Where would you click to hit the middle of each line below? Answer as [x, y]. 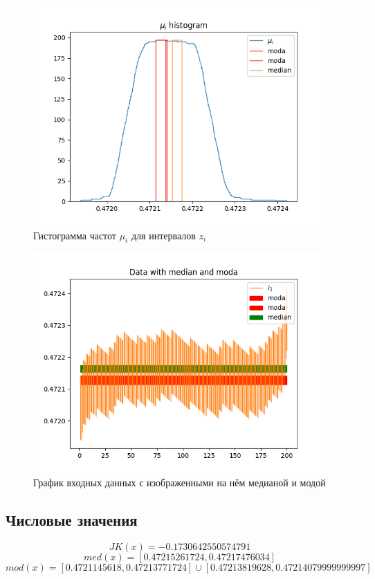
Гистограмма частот [75, 235]
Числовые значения [72, 519]
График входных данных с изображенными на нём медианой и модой [180, 482]
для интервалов [163, 235]
